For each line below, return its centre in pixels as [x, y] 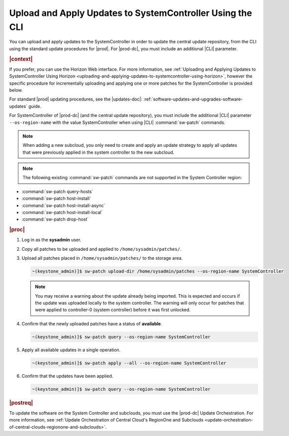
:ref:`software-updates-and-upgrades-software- [193, 99]
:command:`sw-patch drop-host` [55, 219]
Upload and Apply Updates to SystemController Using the [131, 13]
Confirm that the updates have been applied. [67, 376]
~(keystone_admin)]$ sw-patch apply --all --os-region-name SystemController [129, 363]
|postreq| [21, 403]
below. [16, 90]
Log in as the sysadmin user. [51, 240]
